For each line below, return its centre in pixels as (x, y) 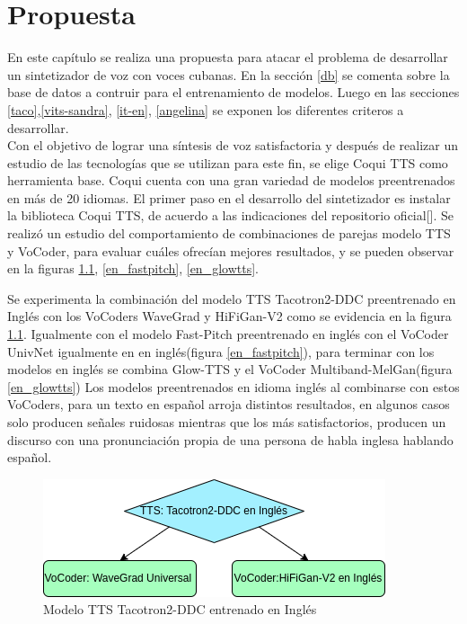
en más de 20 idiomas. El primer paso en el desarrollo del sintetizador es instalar (229, 197)
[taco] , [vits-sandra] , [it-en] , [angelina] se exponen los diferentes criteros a (206, 109)
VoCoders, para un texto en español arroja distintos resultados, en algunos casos (229, 404)
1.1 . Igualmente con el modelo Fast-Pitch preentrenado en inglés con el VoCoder (228, 334)
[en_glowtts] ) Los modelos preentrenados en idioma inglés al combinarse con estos (233, 386)
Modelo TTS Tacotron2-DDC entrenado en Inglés (180, 609)
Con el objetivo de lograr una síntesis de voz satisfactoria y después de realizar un (233, 145)
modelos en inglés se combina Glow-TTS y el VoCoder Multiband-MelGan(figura (230, 369)
